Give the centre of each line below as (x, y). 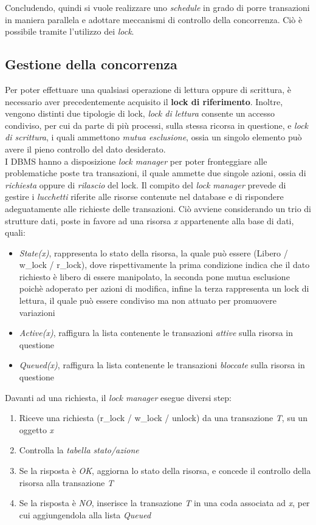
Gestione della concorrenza (91, 64)
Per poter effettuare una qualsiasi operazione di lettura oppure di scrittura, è (148, 89)
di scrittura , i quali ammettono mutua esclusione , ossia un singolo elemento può (153, 137)
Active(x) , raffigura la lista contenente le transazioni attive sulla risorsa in (156, 333)
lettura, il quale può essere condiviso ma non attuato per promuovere (148, 300)
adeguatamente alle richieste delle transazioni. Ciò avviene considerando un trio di (158, 208)
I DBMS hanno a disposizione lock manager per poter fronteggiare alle (136, 161)
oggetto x (36, 429)
